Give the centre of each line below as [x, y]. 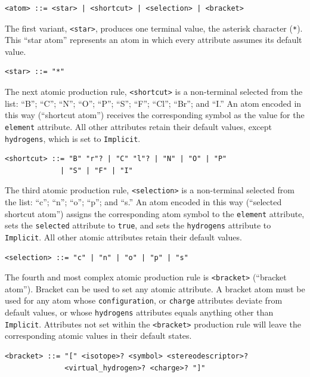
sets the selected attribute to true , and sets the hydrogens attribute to [138, 225]
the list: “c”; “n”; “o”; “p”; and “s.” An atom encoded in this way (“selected [143, 202]
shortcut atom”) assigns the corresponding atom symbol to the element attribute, [155, 213]
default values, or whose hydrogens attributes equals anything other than [139, 312]
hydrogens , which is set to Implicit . [73, 138]
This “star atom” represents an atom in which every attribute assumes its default [154, 40]
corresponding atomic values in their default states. [98, 336]
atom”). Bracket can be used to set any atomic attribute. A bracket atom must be [155, 288]
